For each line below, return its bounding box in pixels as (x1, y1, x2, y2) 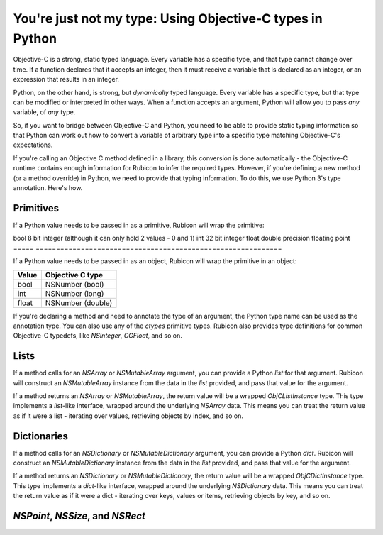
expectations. (13, 140, 53, 149)
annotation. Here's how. (13, 184, 83, 192)
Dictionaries (13, 430, 69, 442)
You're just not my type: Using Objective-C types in (13, 11, 323, 26)
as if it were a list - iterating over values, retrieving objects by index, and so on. (13, 412, 244, 420)
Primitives (13, 202, 60, 214)
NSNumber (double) (45, 298, 113, 308)
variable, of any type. (13, 108, 76, 116)
